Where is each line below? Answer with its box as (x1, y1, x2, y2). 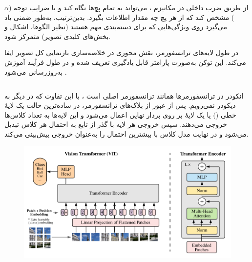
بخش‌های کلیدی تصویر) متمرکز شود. (4, 31, 111, 41)
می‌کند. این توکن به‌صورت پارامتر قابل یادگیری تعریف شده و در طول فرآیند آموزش (4, 57, 246, 67)
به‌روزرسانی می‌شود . (4, 66, 67, 77)
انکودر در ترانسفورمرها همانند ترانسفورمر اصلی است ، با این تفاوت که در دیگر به (4, 90, 244, 101)
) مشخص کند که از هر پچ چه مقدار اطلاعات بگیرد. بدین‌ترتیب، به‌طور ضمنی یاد (4, 12, 234, 22)
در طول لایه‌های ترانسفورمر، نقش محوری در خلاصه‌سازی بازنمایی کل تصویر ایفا (4, 47, 238, 58)
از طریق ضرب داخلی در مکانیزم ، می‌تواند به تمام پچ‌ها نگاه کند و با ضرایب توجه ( (8, 2, 249, 12)
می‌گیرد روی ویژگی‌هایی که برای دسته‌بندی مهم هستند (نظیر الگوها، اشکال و (4, 21, 228, 32)
